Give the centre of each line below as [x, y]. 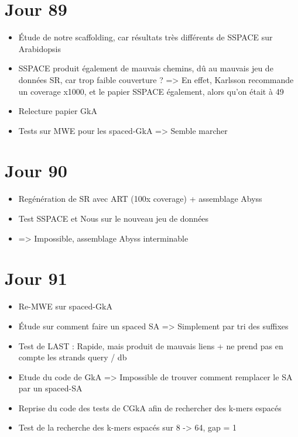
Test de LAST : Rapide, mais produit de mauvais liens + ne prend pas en [151, 345]
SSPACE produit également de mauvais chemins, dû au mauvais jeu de [146, 68]
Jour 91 [36, 278]
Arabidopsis [40, 48]
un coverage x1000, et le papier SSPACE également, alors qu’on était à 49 [151, 91]
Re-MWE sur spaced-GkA [65, 306]
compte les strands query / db [73, 357]
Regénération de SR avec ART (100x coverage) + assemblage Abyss [140, 199]
